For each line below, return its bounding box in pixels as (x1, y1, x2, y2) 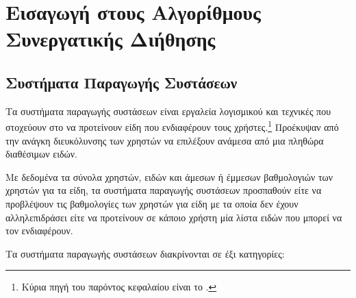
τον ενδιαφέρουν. (5, 223, 73, 238)
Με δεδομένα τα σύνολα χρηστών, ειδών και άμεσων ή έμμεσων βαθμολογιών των (5, 169, 333, 184)
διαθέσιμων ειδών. (5, 147, 77, 161)
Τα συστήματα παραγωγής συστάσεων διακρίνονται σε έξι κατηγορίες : (5, 246, 285, 260)
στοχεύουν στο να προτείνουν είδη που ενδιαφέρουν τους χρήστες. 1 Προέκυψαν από (5, 118, 339, 134)
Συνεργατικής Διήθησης (5, 25, 216, 53)
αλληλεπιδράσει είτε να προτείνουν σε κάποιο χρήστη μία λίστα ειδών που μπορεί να (5, 210, 342, 224)
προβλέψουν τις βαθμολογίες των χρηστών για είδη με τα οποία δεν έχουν (5, 196, 298, 210)
